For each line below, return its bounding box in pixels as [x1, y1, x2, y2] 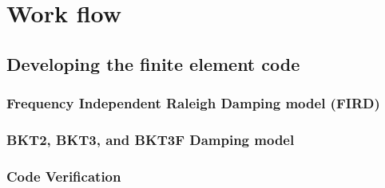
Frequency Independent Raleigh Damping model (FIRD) [6, 93, 380, 113]
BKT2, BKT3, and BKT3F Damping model [6, 129, 295, 149]
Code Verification [6, 166, 121, 186]
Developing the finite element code [6, 51, 300, 76]
